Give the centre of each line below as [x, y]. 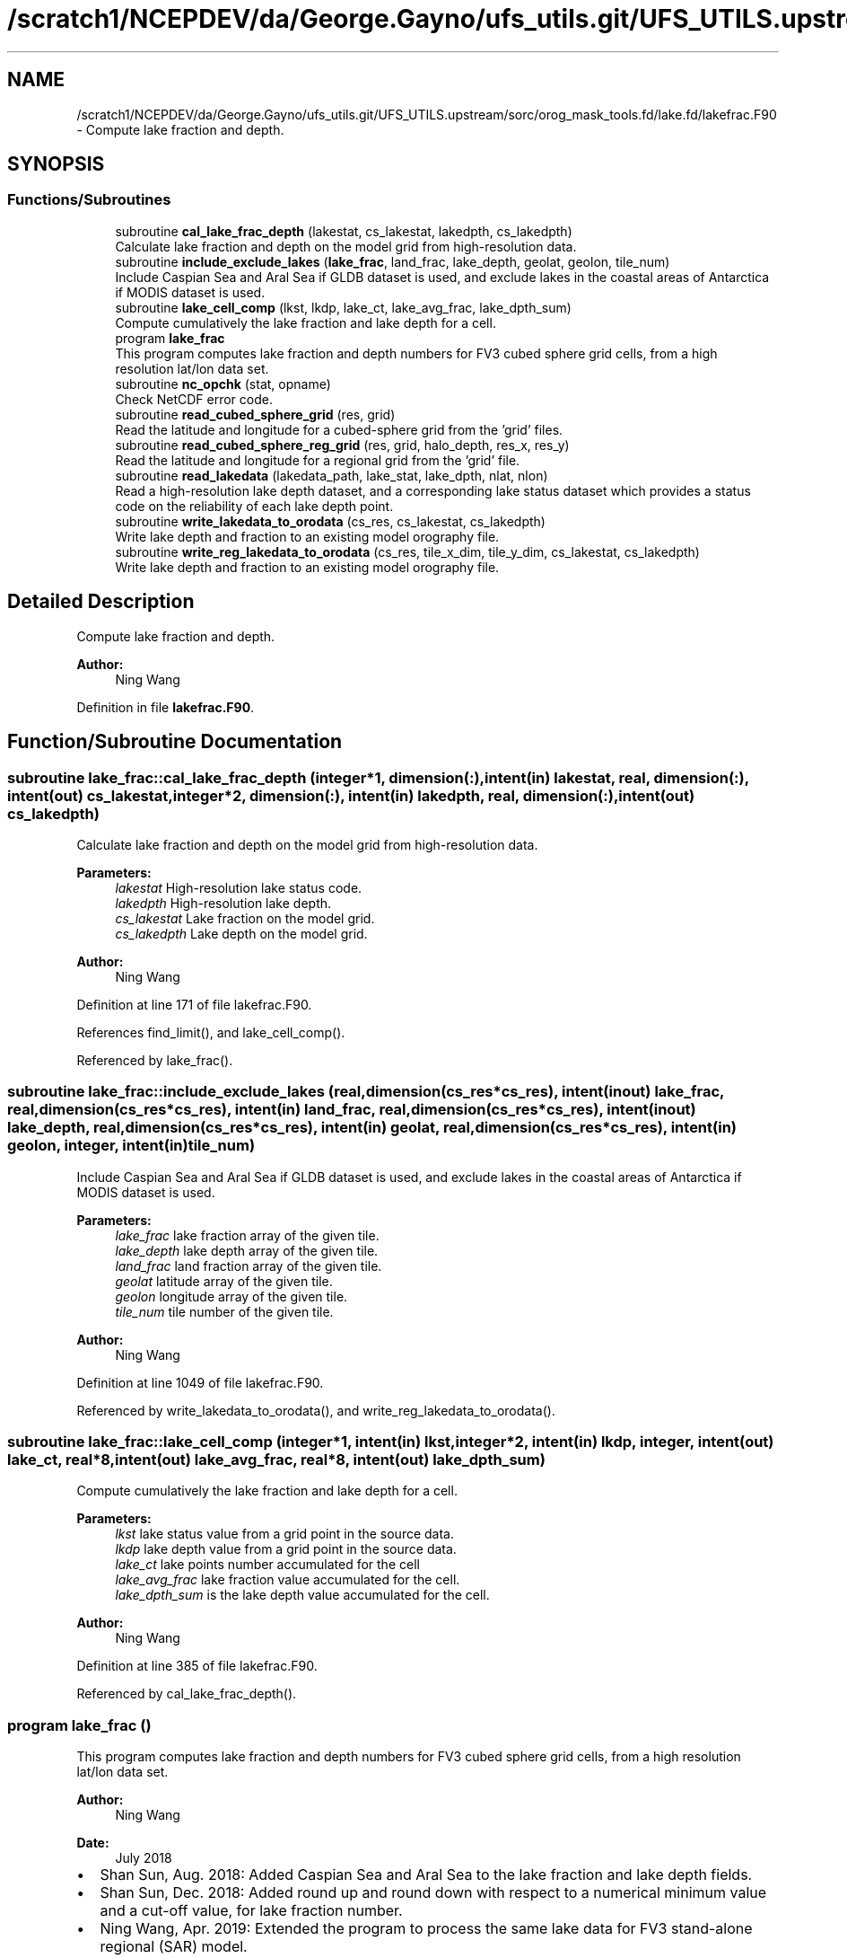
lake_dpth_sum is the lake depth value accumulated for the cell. [302, 1595]
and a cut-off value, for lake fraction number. [251, 1911]
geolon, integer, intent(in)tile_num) [131, 1146]
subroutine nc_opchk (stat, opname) [223, 384]
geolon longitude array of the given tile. [231, 1296]
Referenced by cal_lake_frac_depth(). [187, 1694]
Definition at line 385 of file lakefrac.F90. [197, 1666]
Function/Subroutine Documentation [175, 742]
